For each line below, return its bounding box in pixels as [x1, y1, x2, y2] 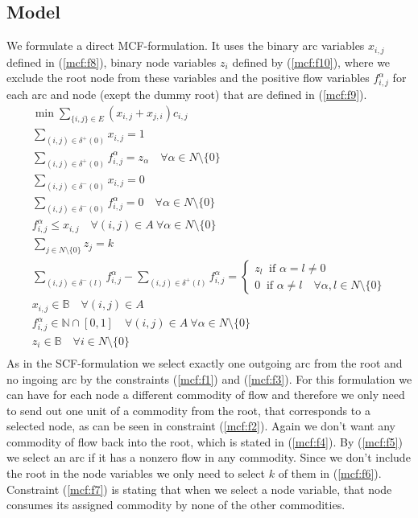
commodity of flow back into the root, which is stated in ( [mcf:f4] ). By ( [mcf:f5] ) [6, 433, 403, 450]
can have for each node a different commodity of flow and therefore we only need [6, 386, 405, 403]
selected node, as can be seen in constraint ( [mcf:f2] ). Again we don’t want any [6, 417, 395, 434]
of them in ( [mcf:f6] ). [278, 465, 382, 482]
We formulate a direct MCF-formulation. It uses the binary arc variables [6, 37, 365, 54]
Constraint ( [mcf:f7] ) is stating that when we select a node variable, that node [6, 480, 392, 497]
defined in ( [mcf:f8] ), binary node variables [6, 53, 217, 70]
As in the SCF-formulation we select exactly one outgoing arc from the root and [6, 354, 403, 371]
